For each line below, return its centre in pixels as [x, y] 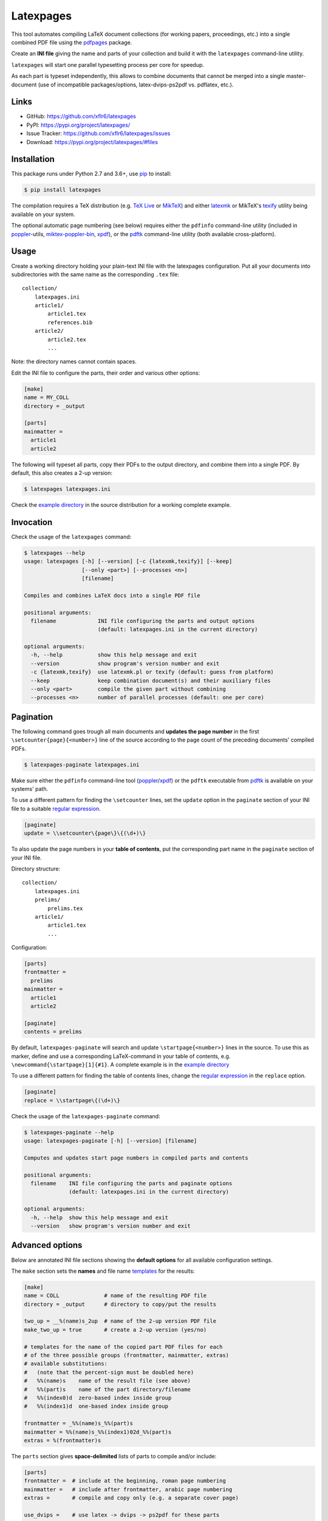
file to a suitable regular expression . [56, 809]
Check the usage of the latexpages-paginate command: [86, 1116]
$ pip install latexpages [63, 190]
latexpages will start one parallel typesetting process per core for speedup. [108, 64]
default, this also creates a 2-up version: [62, 473]
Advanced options [47, 1245]
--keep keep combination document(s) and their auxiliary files [151, 680]
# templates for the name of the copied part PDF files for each [123, 1347]
